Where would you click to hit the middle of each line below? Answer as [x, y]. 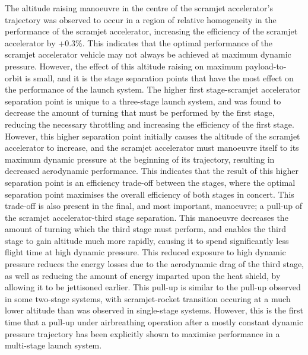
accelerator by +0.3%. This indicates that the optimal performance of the [139, 42]
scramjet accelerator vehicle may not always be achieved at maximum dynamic [148, 54]
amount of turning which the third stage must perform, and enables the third [146, 229]
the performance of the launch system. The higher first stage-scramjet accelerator [153, 89]
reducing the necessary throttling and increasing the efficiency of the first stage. [150, 124]
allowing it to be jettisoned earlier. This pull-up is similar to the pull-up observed [153, 287]
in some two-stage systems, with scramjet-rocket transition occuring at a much [148, 298]
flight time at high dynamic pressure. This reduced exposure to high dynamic [145, 252]
